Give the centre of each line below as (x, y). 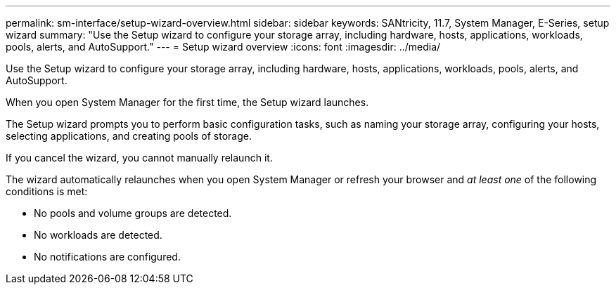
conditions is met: (47, 191)
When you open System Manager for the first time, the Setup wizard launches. (187, 102)
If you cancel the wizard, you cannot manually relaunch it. (139, 158)
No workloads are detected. (98, 235)
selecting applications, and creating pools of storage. (129, 136)
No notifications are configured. (107, 257)
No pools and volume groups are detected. (133, 213)
